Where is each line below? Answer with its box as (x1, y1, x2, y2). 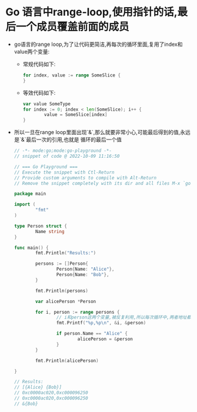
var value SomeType (22, 101, 71, 107)
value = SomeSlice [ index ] (44, 112, 108, 118)
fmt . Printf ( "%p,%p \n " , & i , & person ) (56, 320, 146, 326)
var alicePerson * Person (35, 298, 96, 304)
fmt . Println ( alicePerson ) (35, 357, 99, 364)
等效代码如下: (22, 89, 56, 96)
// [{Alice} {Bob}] (14, 384, 62, 390)
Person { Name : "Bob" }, (56, 272, 109, 278)
